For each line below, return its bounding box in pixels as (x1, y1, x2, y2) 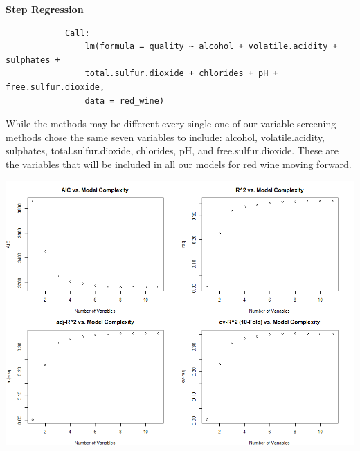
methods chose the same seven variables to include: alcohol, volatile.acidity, (6, 129, 325, 144)
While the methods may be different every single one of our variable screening (6, 116, 336, 131)
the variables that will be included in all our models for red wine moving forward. (6, 156, 352, 171)
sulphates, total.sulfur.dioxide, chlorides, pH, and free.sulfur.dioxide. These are (6, 143, 339, 158)
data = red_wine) (84, 95, 165, 106)
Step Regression (6, 2, 84, 16)
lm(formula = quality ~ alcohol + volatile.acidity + (84, 42, 338, 52)
